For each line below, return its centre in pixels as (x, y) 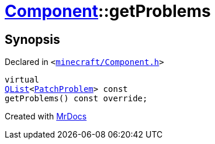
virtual (22, 80)
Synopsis (32, 39)
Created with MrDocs (46, 116)
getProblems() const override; (76, 99)
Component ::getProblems (108, 11)
